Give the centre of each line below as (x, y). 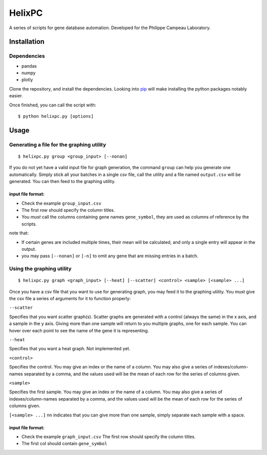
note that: (19, 233)
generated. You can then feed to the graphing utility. (62, 182)
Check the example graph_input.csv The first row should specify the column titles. (109, 436)
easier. (16, 96)
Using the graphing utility (40, 269)
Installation (27, 42)
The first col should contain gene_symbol (64, 444)
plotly (27, 80)
